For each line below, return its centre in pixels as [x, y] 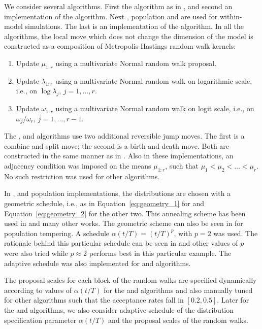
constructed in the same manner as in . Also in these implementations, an [119, 156]
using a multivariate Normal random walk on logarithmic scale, [154, 80]
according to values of [38, 290]
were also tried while [36, 253]
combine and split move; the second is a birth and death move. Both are [117, 145]
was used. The [236, 233]
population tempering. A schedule [57, 233]
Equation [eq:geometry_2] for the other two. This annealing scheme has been [125, 213]
